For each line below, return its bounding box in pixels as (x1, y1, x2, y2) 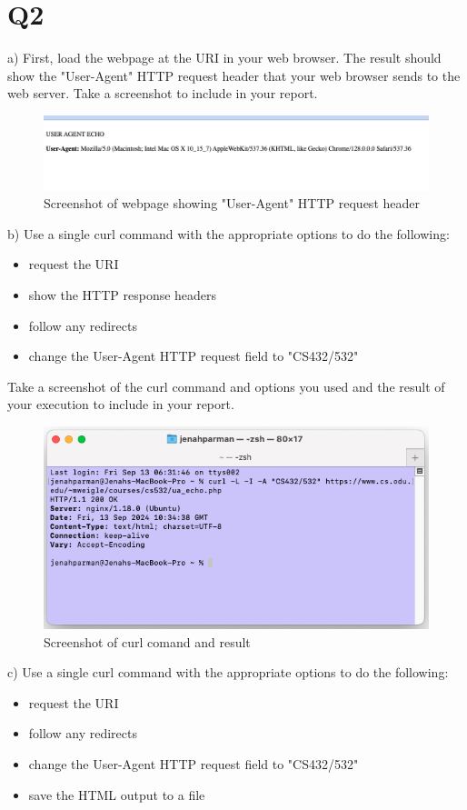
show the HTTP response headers (28, 285, 217, 304)
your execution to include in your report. (7, 395, 234, 414)
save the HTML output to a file (28, 785, 205, 804)
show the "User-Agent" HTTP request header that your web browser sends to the (7, 65, 461, 85)
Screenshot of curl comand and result (44, 632, 251, 651)
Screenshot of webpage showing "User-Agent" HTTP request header (44, 194, 420, 213)
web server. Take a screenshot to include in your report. (7, 84, 318, 103)
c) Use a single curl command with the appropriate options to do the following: (7, 663, 449, 682)
